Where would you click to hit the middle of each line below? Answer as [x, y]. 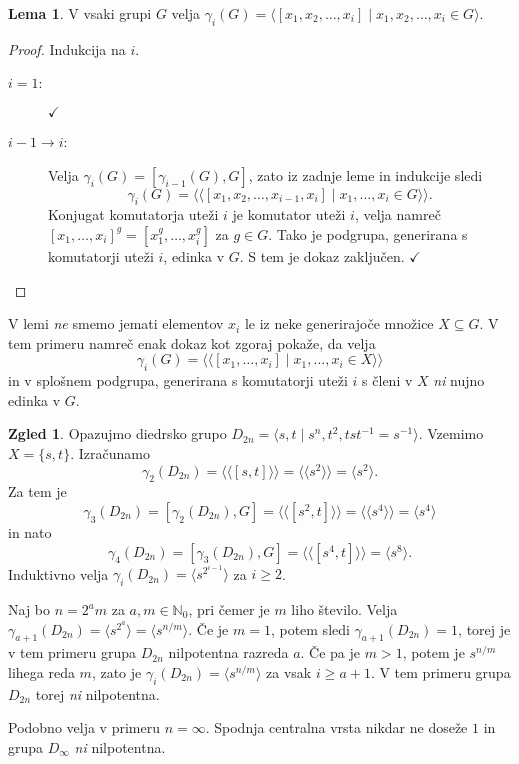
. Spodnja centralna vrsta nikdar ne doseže [336, 727]
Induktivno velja [58, 573]
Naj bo [29, 609]
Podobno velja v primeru [84, 727]
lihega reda [41, 672]
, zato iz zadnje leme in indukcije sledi [365, 174]
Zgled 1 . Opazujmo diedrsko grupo [117, 433]
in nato [30, 531]
